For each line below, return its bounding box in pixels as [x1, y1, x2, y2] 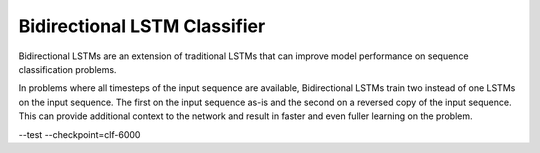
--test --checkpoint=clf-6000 [18, 128, 141, 140]
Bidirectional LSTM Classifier [18, 15, 266, 37]
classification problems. [18, 63, 117, 75]
